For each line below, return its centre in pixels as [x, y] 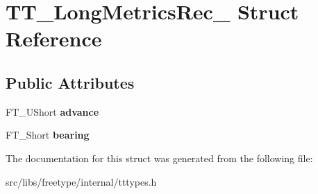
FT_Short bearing [48, 135]
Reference [54, 38]
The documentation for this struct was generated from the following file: [159, 158]
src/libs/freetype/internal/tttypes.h [81, 181]
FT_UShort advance [52, 111]
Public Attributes [70, 82]
